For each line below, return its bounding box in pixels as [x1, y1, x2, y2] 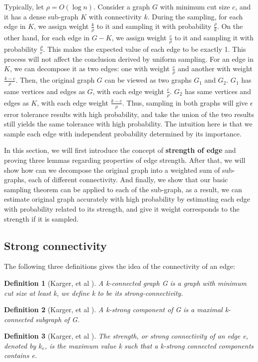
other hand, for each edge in [4, 32, 89, 43]
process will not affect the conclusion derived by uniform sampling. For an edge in [4, 53, 254, 64]
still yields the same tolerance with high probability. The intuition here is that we [4, 119, 253, 129]
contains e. [4, 350, 37, 361]
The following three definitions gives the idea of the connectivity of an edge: [4, 261, 235, 271]
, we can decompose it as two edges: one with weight [9, 63, 170, 74]
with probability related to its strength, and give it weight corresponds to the [4, 203, 240, 214]
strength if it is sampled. [4, 213, 79, 224]
